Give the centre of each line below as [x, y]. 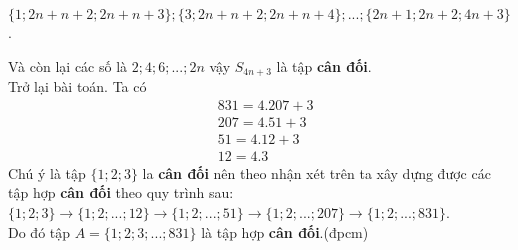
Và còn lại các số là [68, 65]
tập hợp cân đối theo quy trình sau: [121, 192]
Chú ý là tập [47, 172]
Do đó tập [39, 231]
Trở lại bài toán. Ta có [77, 86]
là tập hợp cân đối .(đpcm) [285, 231]
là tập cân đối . [324, 65]
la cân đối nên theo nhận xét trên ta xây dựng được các [316, 172]
